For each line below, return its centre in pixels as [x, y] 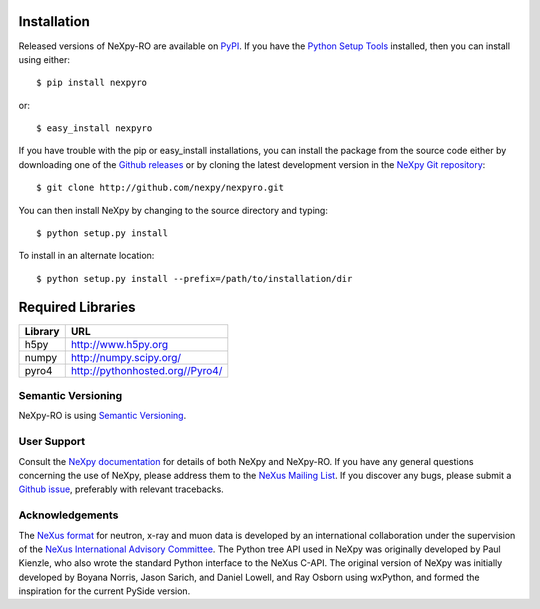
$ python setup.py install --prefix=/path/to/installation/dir [194, 278]
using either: [44, 59]
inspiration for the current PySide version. [104, 591]
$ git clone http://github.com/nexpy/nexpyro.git [160, 188]
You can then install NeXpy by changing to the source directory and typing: [173, 210]
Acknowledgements [68, 515]
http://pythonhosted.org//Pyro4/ [146, 370]
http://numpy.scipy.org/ [126, 357]
